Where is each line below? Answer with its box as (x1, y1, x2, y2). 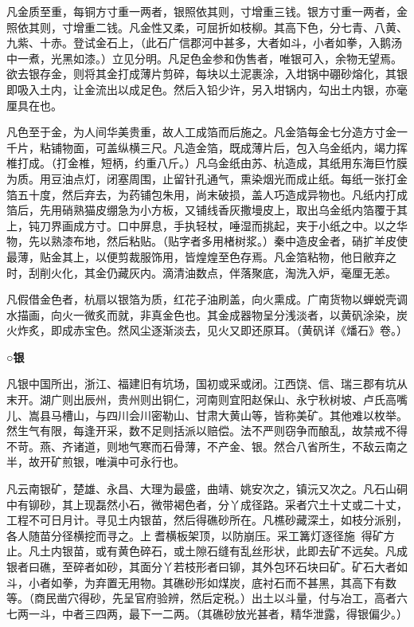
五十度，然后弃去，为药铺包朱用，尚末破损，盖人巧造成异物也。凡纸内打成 (17, 186, 408, 202)
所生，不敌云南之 (318, 437, 408, 454)
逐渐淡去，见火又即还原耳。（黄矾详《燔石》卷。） (150, 322, 408, 339)
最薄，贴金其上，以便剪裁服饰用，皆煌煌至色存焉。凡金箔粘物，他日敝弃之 (6, 248, 396, 265)
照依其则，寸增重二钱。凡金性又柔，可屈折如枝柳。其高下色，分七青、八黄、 (6, 18, 408, 35)
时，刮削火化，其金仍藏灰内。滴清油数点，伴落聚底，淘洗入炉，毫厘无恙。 (6, 264, 396, 280)
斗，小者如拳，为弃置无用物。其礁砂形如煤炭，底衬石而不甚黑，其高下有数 (6, 574, 396, 590)
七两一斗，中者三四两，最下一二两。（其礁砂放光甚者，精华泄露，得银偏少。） (6, 605, 408, 621)
